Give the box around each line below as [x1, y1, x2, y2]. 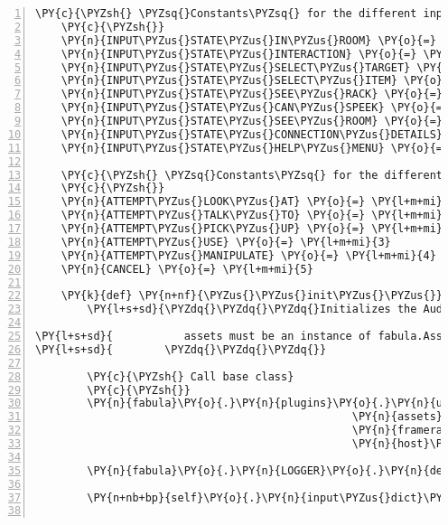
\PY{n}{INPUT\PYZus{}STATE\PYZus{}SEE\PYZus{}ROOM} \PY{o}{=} [61, 115, 443, 127]
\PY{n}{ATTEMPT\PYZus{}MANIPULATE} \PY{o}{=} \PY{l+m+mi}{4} [61, 248, 436, 262]
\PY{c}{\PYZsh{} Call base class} [87, 370, 294, 383]
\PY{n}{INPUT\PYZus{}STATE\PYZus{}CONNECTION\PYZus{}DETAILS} [61, 127, 443, 141]
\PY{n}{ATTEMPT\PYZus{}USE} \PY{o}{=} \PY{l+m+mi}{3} [61, 235, 391, 248]
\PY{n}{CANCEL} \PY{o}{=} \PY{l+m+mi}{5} [61, 262, 313, 276]
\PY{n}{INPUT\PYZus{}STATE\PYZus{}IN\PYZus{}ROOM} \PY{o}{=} [61, 33, 436, 47]
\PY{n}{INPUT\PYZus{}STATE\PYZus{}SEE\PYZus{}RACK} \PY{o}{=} [61, 88, 443, 101]
